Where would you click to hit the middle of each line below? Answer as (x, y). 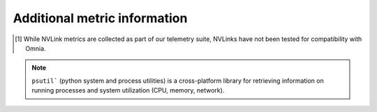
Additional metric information (100, 18)
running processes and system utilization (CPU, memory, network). (128, 90)
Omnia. (36, 48)
